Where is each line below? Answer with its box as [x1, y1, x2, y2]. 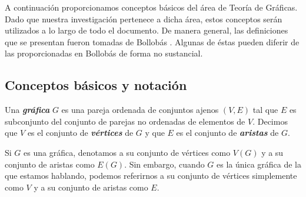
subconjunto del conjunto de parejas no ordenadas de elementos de [5, 115, 245, 127]
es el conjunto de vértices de [27, 126, 134, 139]
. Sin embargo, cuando [124, 158, 205, 170]
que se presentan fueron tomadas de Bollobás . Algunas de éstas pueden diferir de [5, 35, 300, 48]
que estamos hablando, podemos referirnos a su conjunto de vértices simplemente [5, 169, 297, 182]
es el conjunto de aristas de [176, 126, 279, 139]
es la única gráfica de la [217, 158, 302, 170]
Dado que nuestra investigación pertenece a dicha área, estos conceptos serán [5, 12, 282, 25]
